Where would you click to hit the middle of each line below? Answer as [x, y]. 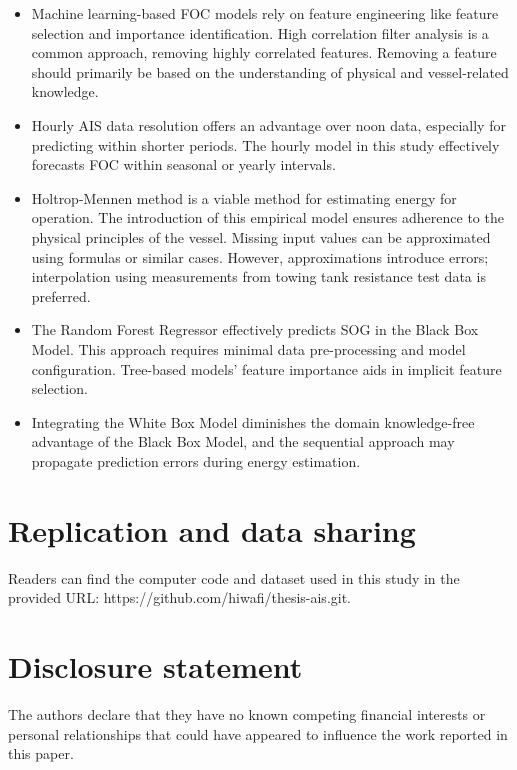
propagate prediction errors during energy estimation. [196, 460]
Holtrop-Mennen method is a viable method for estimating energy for [244, 197]
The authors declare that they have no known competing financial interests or [247, 713]
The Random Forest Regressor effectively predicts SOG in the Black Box [255, 329]
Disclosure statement [155, 665]
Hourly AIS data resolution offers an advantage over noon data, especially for [268, 124]
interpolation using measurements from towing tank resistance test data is [258, 276]
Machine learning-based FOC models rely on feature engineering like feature [265, 13]
